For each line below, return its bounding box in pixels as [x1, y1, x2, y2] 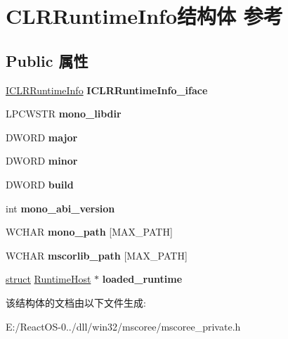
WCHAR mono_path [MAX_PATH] [6, 224, 173, 239]
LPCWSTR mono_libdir [6, 106, 122, 121]
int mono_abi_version [6, 200, 115, 215]
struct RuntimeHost [6, 271, 91, 286]
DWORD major [6, 129, 78, 144]
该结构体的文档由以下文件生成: [6, 295, 146, 309]
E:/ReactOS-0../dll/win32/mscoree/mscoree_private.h [6, 319, 241, 333]
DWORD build [6, 177, 74, 191]
